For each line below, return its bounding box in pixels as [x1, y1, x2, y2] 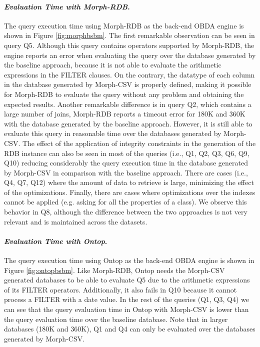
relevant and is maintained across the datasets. [4, 216, 147, 226]
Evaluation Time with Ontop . [4, 235, 107, 246]
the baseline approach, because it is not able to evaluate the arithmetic [4, 59, 221, 70]
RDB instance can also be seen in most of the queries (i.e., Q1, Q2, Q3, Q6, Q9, [4, 147, 249, 158]
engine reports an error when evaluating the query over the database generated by [4, 49, 256, 60]
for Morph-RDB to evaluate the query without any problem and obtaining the [4, 88, 244, 99]
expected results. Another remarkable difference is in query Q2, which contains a [4, 98, 251, 109]
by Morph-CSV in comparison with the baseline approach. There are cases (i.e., [4, 167, 248, 177]
